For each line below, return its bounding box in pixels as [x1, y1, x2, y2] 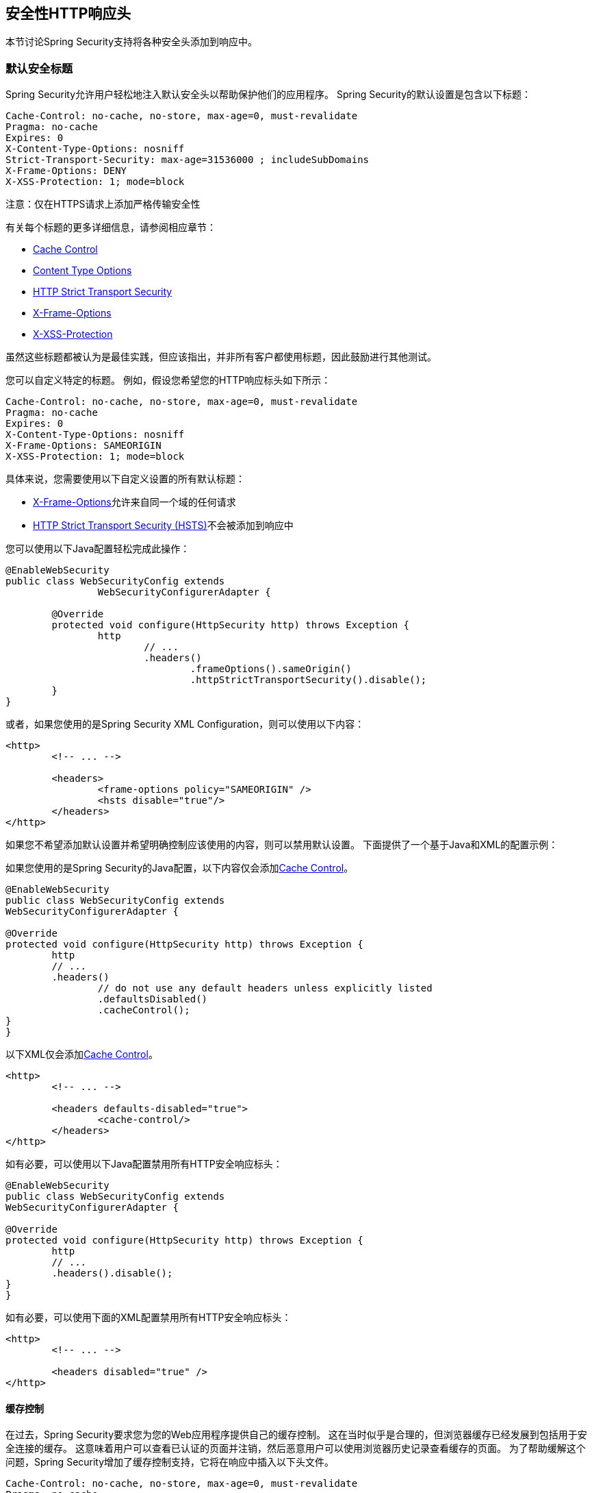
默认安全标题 [5, 61, 73, 75]
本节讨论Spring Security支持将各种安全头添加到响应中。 [5, 36, 258, 48]
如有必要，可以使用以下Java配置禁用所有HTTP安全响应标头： [5, 1158, 283, 1170]
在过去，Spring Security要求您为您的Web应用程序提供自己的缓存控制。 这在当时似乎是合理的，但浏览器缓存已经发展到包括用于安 [5, 1429, 587, 1441]
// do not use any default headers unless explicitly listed [97, 983, 433, 994]
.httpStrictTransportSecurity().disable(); [190, 674, 427, 686]
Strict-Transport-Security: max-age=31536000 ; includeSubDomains [5, 154, 370, 166]
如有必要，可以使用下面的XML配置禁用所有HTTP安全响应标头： [5, 1311, 292, 1324]
